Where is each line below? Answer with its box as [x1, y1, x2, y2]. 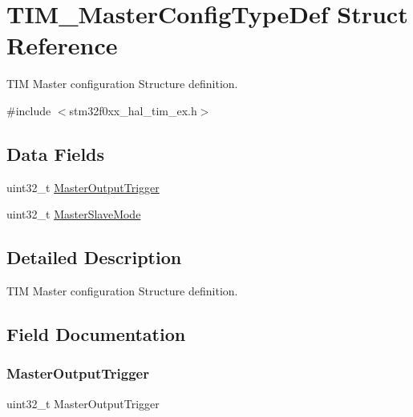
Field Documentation [6, 322, 186, 347]
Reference [6, 29, 118, 62]
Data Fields [6, 141, 105, 166]
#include [6, 102, 51, 118]
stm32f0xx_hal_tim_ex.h [69, 102, 197, 118]
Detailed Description [6, 245, 182, 270]
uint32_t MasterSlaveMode [6, 206, 141, 223]
